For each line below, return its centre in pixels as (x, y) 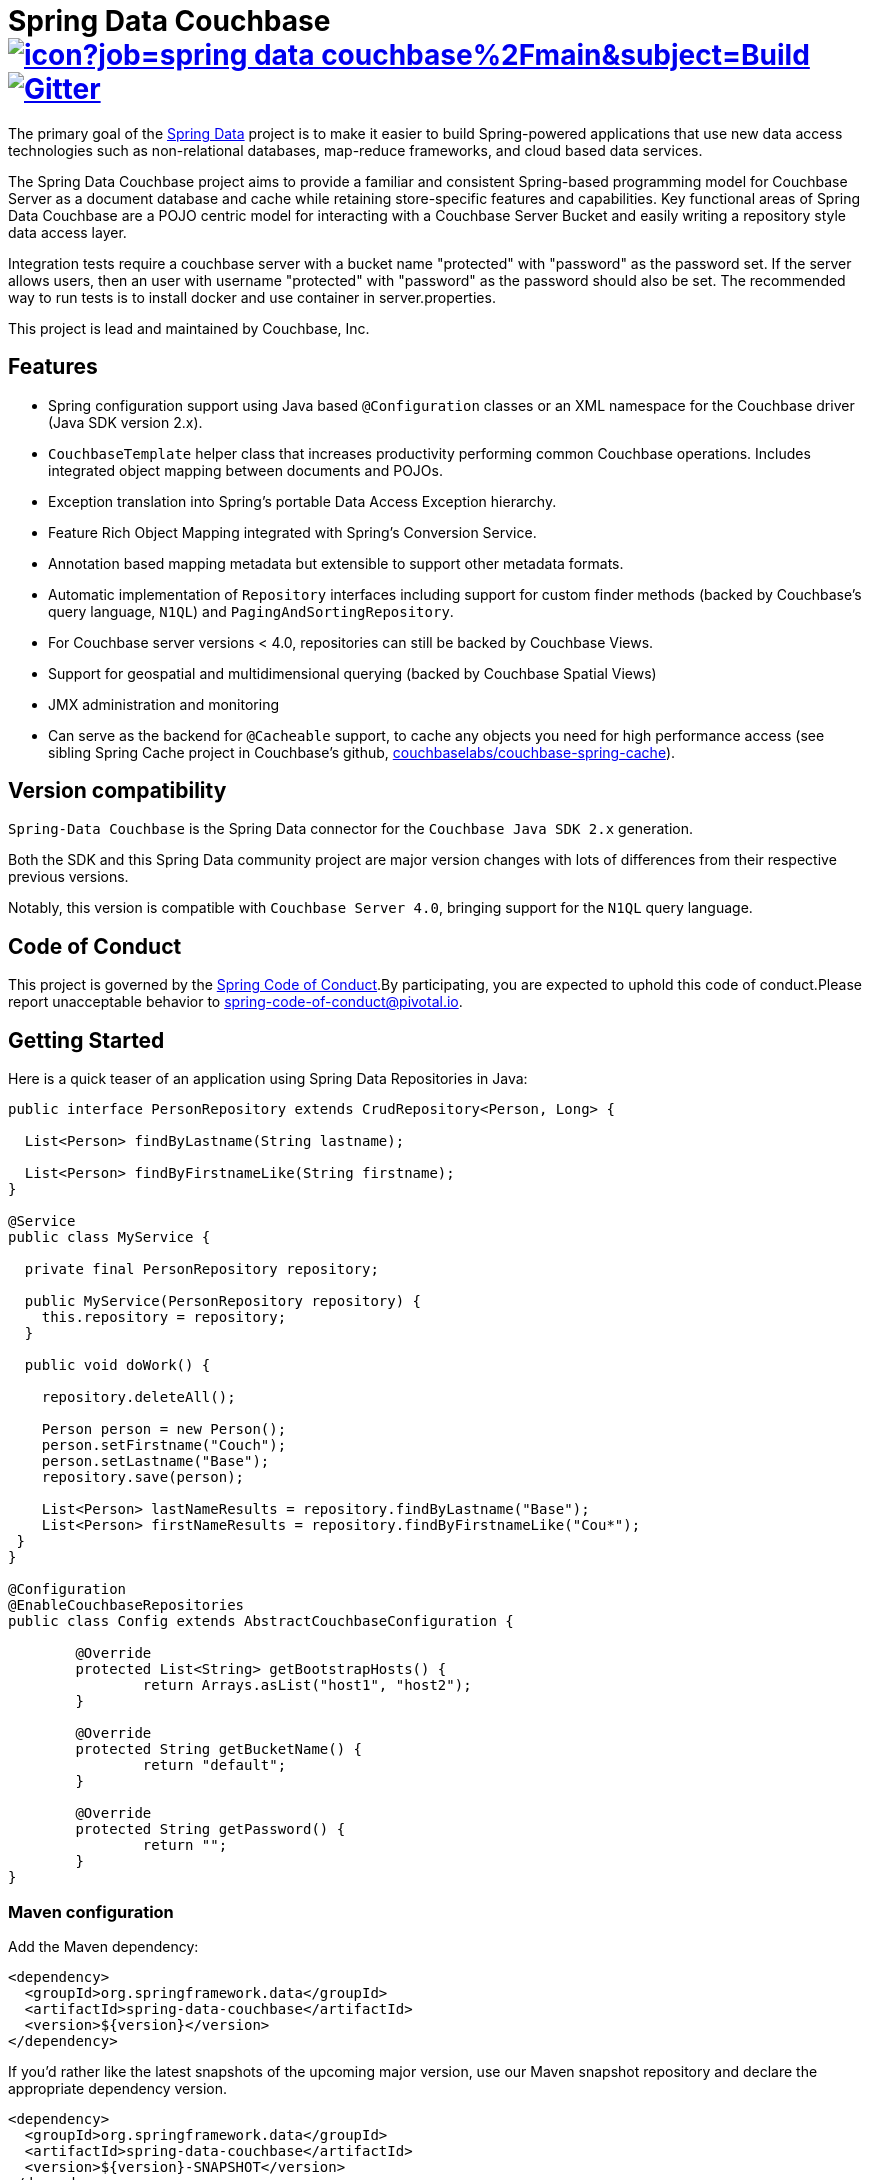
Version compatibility (117, 791)
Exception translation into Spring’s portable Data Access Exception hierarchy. (302, 501)
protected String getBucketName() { (219, 1749)
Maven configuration (91, 1911)
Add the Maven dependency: (103, 1946)
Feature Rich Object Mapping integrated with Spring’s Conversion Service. (292, 532)
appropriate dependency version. (117, 2088)
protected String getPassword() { (210, 1829)
